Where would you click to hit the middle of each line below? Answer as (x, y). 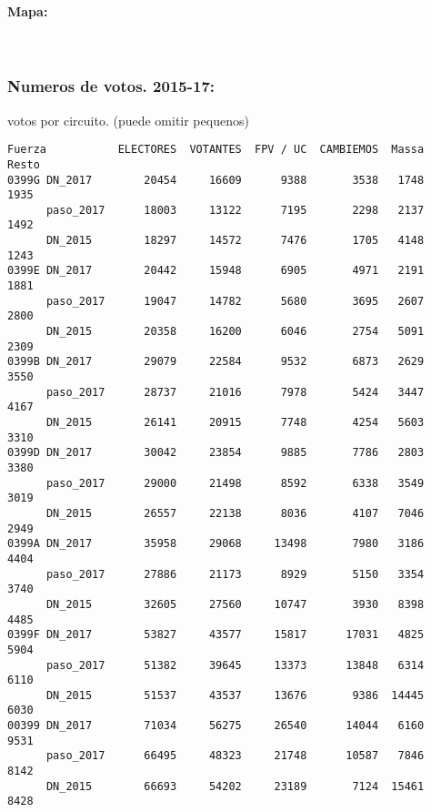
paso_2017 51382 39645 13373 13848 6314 (235, 665)
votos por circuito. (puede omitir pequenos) (128, 120)
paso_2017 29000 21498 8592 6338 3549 (235, 483)
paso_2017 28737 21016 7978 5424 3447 (235, 392)
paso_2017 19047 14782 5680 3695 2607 (235, 301)
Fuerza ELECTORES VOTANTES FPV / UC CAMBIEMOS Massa (216, 150)
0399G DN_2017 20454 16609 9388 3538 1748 (216, 180)
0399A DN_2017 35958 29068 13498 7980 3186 (216, 544)
